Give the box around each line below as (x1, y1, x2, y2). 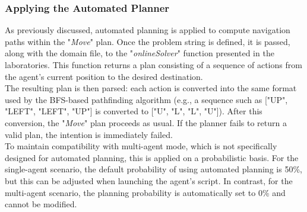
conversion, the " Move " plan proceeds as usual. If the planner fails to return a (5, 116, 287, 129)
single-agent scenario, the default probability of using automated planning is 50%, (5, 163, 302, 175)
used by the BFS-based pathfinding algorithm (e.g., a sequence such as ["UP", (5, 93, 288, 105)
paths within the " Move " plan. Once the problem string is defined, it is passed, (5, 35, 290, 47)
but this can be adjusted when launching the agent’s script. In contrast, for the (5, 174, 293, 187)
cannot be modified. (5, 198, 77, 210)
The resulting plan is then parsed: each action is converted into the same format (5, 82, 297, 94)
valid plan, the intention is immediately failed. (5, 128, 173, 140)
